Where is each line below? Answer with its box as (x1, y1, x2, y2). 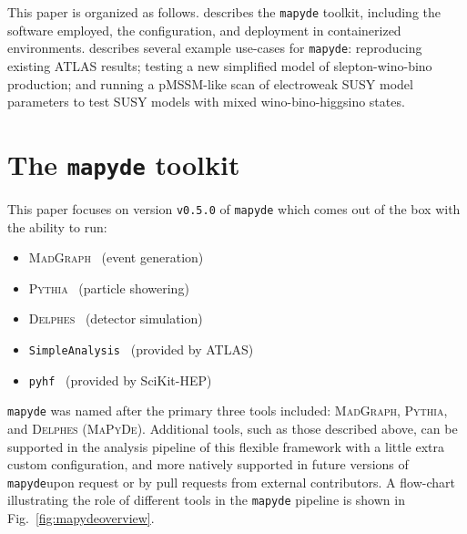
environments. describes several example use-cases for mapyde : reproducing (7, 38, 422, 57)
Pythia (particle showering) (28, 278, 189, 297)
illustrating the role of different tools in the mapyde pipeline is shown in (7, 490, 405, 509)
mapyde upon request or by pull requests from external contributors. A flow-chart (7, 472, 455, 491)
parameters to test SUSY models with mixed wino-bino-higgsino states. (7, 92, 405, 111)
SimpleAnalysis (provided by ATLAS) (28, 339, 254, 358)
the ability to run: (7, 217, 107, 236)
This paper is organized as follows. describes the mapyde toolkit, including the (7, 3, 441, 21)
